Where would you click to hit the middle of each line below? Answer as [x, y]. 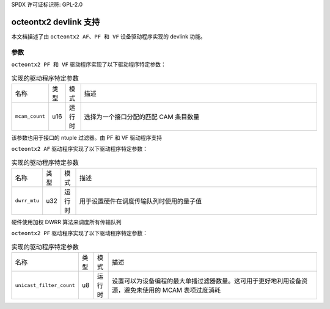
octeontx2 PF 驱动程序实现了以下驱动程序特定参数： [80, 233]
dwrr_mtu [27, 201]
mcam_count [30, 116]
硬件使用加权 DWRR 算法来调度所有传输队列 [66, 222]
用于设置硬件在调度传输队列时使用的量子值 [140, 201]
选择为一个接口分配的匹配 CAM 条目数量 [142, 117]
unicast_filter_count [45, 285]
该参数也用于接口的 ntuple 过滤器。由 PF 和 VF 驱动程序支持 [87, 137]
